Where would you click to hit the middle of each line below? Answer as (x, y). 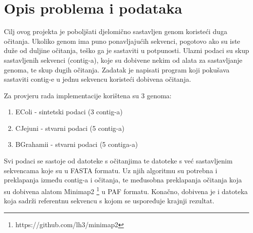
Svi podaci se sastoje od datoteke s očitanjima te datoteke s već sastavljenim (118, 161)
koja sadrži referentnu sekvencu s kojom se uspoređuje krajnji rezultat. (109, 201)
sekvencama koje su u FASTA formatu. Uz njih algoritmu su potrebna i (111, 170)
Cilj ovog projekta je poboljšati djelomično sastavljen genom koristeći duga (116, 31)
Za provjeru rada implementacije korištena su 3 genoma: (88, 95)
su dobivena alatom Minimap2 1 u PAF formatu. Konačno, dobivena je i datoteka (126, 190)
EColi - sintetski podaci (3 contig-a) (69, 112)
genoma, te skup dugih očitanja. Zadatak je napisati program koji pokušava (117, 69)
